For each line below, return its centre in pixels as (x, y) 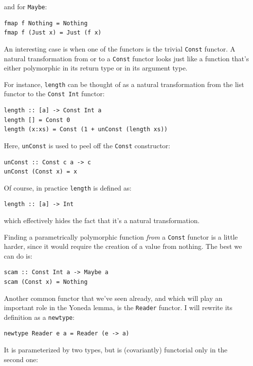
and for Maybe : (26, 6)
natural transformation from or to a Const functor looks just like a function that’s (126, 58)
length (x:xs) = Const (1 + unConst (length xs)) (86, 130)
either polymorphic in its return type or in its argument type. (96, 68)
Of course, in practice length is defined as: (68, 187)
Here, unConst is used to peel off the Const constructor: (87, 145)
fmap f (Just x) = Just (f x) (53, 33)
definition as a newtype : (39, 317)
